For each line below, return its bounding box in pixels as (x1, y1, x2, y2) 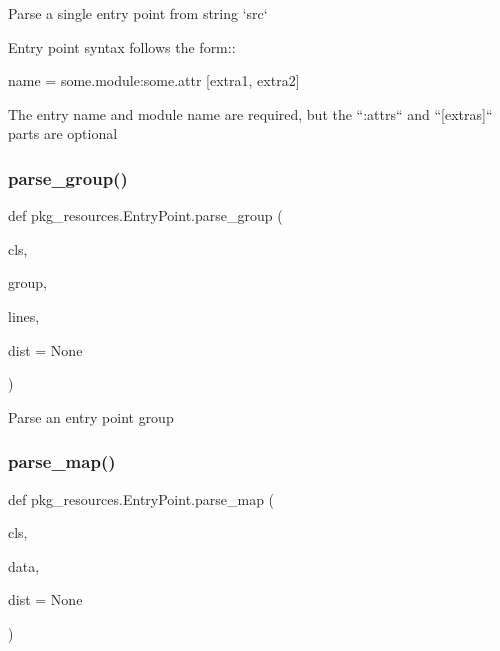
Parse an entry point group (8, 406, 174, 427)
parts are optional (8, 123, 118, 144)
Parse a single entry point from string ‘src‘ (8, 3, 268, 23)
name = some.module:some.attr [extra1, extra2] (8, 70, 300, 91)
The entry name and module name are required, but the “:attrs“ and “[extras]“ (8, 103, 493, 124)
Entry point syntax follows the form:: (8, 36, 236, 57)
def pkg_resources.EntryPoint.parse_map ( (8, 488, 275, 509)
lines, (8, 305, 40, 326)
